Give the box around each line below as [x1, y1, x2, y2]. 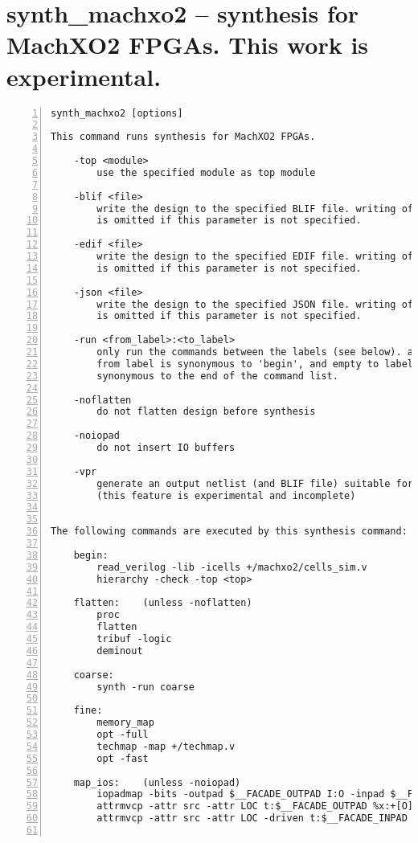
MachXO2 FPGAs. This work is [6, 28, 369, 61]
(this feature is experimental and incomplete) [96, 489, 356, 501]
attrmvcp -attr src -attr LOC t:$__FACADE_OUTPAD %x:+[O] [96, 800, 414, 812]
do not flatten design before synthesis [96, 406, 316, 418]
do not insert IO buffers [96, 442, 236, 453]
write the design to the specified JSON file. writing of [96, 298, 414, 310]
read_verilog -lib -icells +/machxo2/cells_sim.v [96, 561, 367, 573]
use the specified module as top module [96, 166, 316, 178]
